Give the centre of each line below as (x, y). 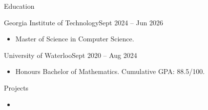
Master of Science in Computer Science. (75, 39)
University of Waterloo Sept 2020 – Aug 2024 (71, 55)
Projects (16, 87)
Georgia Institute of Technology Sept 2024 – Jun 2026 (83, 22)
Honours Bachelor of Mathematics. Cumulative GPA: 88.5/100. (110, 71)
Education (19, 6)
